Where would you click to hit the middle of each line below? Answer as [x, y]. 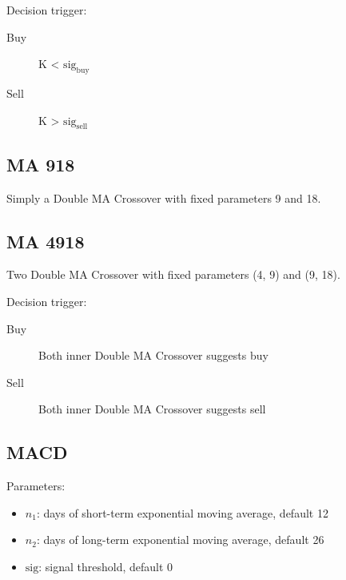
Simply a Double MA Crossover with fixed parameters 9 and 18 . [164, 197]
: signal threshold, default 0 [106, 566]
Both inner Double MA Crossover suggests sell [152, 409]
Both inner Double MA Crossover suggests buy [153, 355]
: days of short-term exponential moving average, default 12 [182, 512]
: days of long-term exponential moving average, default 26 [180, 540]
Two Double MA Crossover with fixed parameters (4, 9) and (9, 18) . [173, 274]
